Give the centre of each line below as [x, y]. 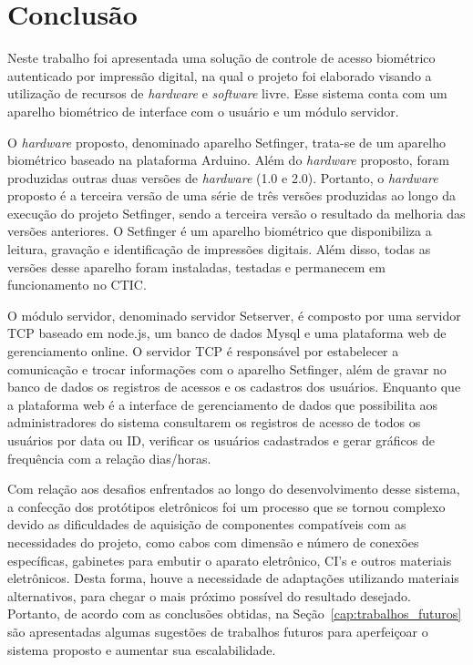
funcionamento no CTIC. [77, 285]
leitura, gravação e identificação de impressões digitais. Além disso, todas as [219, 249]
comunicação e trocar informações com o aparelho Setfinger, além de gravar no [227, 368]
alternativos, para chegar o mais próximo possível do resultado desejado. [209, 595]
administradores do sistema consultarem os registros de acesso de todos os [214, 422]
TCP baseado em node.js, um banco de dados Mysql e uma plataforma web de [227, 333]
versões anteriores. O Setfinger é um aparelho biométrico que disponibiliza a [220, 231]
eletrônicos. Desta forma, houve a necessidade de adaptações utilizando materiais [233, 578]
